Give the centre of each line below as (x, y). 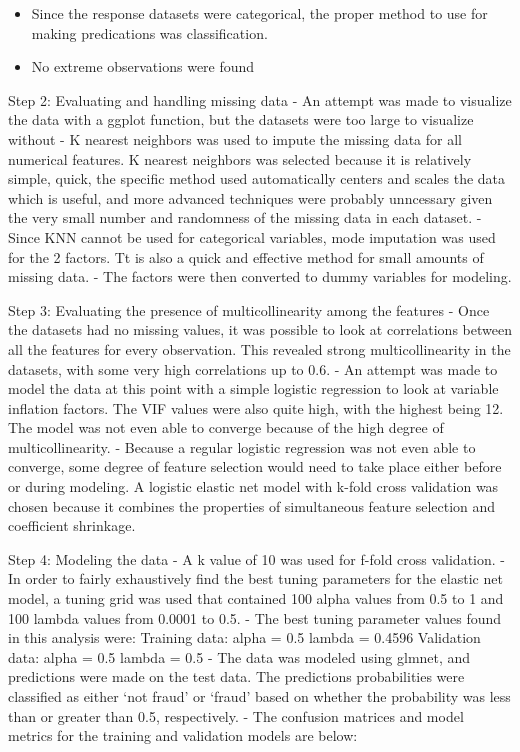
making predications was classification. (149, 32)
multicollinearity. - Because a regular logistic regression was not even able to (242, 446)
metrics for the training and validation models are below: (183, 735)
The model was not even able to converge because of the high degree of (226, 427)
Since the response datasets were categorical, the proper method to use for (259, 13)
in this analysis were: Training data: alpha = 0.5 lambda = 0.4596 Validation (244, 637)
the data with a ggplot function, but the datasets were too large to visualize (241, 119)
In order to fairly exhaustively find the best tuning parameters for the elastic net (255, 578)
